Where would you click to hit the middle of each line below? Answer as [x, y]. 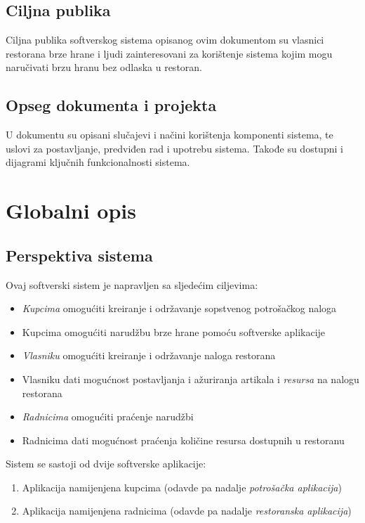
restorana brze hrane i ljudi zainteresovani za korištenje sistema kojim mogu [169, 53]
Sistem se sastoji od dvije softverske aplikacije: [106, 464]
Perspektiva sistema [79, 255]
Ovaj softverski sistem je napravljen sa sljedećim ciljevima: [132, 284]
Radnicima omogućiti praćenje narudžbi [108, 417]
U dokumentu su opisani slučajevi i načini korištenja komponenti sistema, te [170, 135]
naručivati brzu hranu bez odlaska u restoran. [104, 67]
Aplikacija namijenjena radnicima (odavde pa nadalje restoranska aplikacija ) [187, 511]
